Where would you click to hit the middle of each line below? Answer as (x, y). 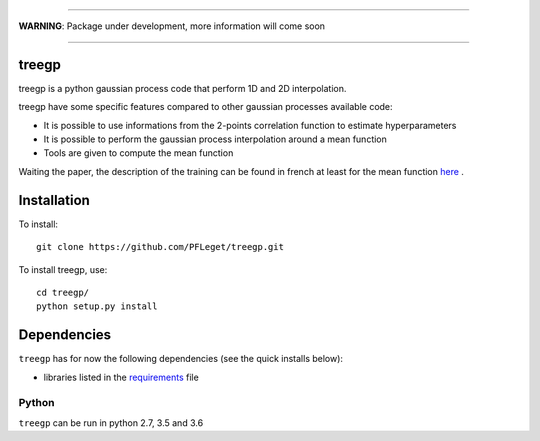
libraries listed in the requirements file (121, 377)
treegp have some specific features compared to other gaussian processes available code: (206, 107)
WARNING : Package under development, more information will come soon (171, 26)
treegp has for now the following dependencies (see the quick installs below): (181, 359)
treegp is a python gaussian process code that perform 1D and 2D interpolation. (182, 88)
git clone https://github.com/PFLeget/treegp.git (160, 247)
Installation (54, 200)
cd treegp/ (63, 292)
